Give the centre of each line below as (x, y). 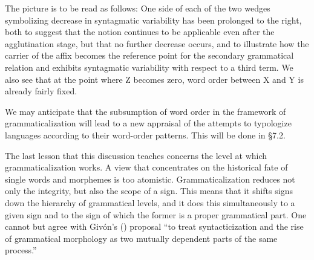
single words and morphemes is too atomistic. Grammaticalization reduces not (150, 179)
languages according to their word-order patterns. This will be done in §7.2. (145, 135)
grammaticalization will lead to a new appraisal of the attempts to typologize (148, 123)
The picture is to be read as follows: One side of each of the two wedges (138, 8)
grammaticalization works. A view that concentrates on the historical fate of (146, 167)
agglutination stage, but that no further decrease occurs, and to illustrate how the (157, 43)
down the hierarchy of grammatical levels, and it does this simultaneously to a (150, 202)
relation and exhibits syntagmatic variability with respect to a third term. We (149, 67)
